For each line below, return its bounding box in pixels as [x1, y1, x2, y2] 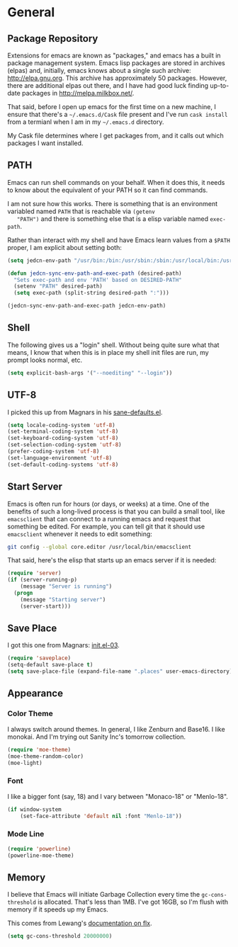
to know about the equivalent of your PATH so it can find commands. [7, 186, 208, 194]
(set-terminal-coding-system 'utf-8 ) [7, 428, 119, 436]
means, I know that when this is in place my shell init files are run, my [7, 348, 209, 356]
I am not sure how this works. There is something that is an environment [7, 199, 218, 208]
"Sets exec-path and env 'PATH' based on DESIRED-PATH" [13, 276, 182, 283]
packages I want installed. [7, 139, 84, 147]
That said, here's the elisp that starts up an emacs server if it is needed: [7, 556, 217, 565]
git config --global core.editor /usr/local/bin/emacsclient [7, 543, 192, 550]
